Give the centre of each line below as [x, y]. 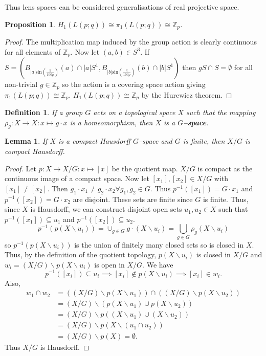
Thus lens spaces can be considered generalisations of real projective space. [122, 7]
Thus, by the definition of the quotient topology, [81, 254]
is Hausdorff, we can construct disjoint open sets [106, 209]
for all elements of [33, 51]
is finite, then [204, 141]
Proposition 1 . [30, 24]
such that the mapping [221, 112]
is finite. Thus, [226, 199]
